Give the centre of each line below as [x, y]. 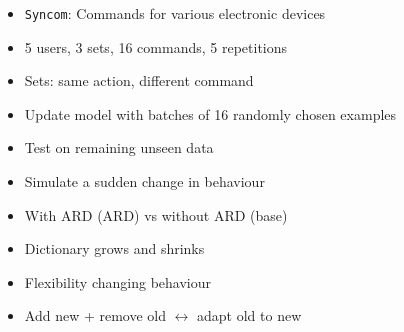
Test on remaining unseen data [119, 147]
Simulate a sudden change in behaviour [144, 181]
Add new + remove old [95, 315]
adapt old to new [249, 315]
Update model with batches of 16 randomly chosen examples [210, 113]
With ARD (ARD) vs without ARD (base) [156, 214]
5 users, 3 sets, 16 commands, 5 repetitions [156, 46]
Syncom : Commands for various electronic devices [175, 13]
